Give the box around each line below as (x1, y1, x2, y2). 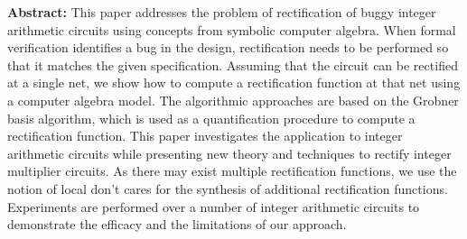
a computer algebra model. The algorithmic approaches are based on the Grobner (7, 90, 459, 109)
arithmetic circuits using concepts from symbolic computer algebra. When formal (7, 20, 456, 39)
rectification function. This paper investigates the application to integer (7, 126, 403, 145)
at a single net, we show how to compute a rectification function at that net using (7, 73, 461, 92)
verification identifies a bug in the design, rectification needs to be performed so (7, 38, 449, 57)
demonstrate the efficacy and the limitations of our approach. (7, 215, 347, 234)
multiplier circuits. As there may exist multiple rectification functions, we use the (7, 161, 457, 180)
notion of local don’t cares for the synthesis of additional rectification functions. (7, 179, 448, 198)
